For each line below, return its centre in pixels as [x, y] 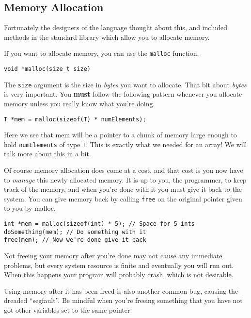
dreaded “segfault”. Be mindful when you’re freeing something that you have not [123, 300]
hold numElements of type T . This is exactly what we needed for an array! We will [125, 144]
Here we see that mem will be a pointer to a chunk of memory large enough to [120, 135]
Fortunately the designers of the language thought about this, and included [116, 27]
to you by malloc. [30, 208]
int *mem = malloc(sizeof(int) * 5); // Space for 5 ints [99, 224]
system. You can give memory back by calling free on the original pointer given [123, 198]
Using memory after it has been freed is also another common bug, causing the [121, 291]
